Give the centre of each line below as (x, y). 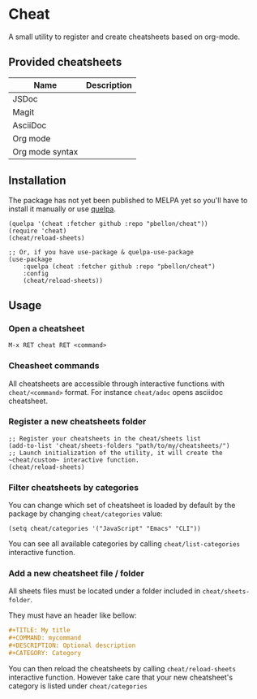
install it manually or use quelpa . (62, 209)
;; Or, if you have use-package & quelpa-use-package (101, 252)
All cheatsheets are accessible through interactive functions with (117, 384)
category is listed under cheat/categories (78, 686)
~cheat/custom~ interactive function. (74, 460)
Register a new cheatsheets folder (77, 422)
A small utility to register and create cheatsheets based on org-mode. (124, 37)
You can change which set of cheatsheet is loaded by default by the (122, 506)
